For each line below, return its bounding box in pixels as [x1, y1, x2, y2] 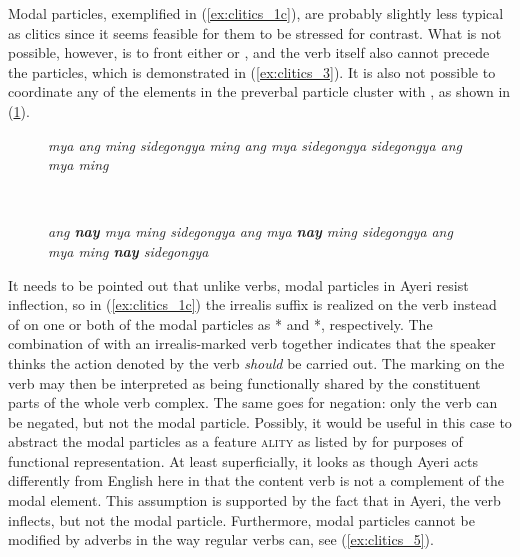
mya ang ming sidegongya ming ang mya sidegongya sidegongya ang [48, 134, 463, 155]
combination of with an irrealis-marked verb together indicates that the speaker [8, 333, 496, 354]
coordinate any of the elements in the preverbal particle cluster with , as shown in [8, 81, 511, 102]
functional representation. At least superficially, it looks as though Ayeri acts [8, 450, 479, 471]
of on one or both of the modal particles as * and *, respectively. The [8, 313, 433, 334]
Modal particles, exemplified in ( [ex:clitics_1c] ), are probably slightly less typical [8, 3, 504, 23]
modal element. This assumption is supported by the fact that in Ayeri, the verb [8, 490, 501, 511]
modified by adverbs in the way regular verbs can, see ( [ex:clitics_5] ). [8, 529, 434, 550]
